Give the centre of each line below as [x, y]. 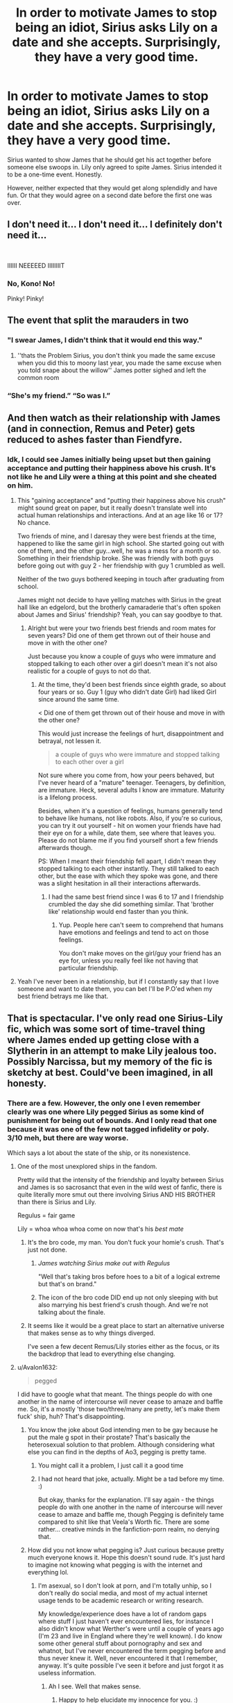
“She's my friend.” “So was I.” [59, 395]
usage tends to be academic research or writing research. [121, 1601]
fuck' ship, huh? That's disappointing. [71, 1417]
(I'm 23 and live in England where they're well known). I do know [130, 1636]
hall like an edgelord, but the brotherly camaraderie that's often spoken [119, 607]
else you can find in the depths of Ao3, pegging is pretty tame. [117, 1452]
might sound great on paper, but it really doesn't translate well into [112, 508]
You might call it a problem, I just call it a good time [111, 1465]
